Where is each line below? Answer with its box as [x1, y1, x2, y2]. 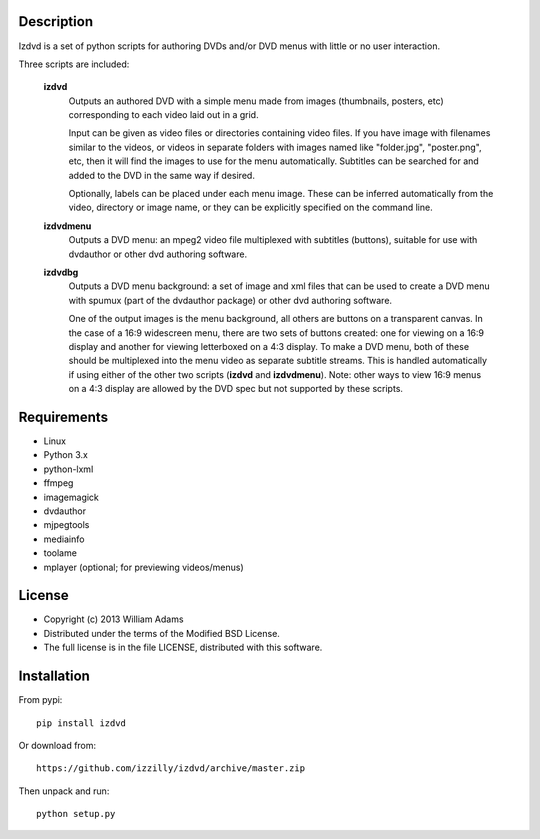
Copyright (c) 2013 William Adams [43, 613, 184, 625]
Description [18, 13, 94, 30]
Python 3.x [43, 449, 89, 461]
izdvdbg [43, 266, 79, 278]
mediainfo [43, 533, 85, 545]
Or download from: [18, 739, 97, 751]
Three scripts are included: [18, 58, 130, 70]
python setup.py [36, 808, 116, 820]
